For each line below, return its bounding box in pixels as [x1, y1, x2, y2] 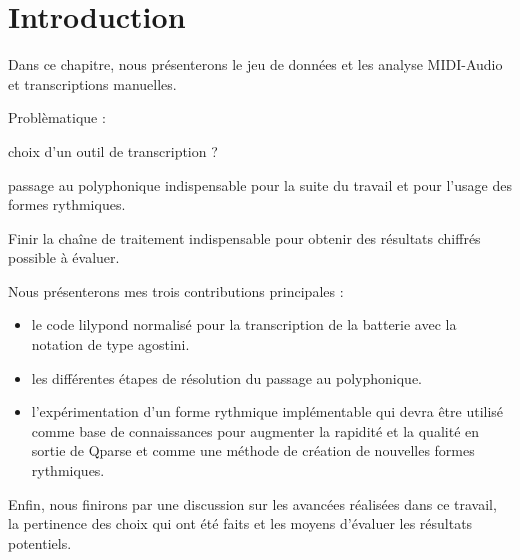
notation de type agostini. [31, 334, 190, 355]
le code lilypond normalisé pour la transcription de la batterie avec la [31, 314, 457, 335]
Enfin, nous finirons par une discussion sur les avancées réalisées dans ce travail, [8, 493, 497, 514]
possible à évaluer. [8, 247, 120, 268]
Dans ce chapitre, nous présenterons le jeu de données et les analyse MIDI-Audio [8, 54, 503, 75]
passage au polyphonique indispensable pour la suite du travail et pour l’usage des [8, 174, 512, 195]
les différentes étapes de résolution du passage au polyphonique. [31, 367, 423, 388]
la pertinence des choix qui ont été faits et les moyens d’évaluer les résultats [8, 513, 473, 534]
